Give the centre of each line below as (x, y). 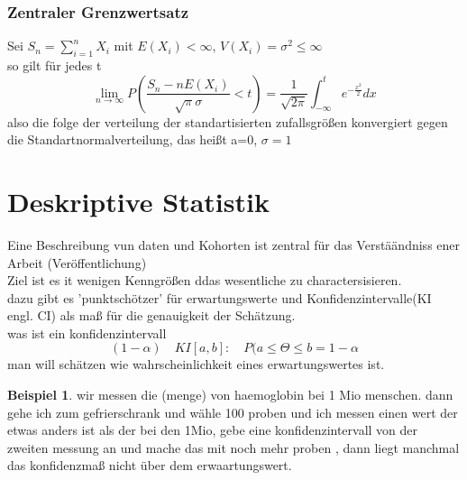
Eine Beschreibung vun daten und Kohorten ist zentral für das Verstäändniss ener (234, 244)
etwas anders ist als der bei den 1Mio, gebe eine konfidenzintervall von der (213, 430)
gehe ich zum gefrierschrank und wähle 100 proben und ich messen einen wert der (233, 412)
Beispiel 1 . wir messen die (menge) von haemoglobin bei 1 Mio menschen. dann (230, 395)
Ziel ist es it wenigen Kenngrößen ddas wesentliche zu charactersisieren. (205, 280)
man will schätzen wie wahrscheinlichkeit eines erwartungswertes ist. (196, 364)
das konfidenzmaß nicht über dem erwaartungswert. (150, 465)
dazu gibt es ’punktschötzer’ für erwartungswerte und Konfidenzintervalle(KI (220, 297)
